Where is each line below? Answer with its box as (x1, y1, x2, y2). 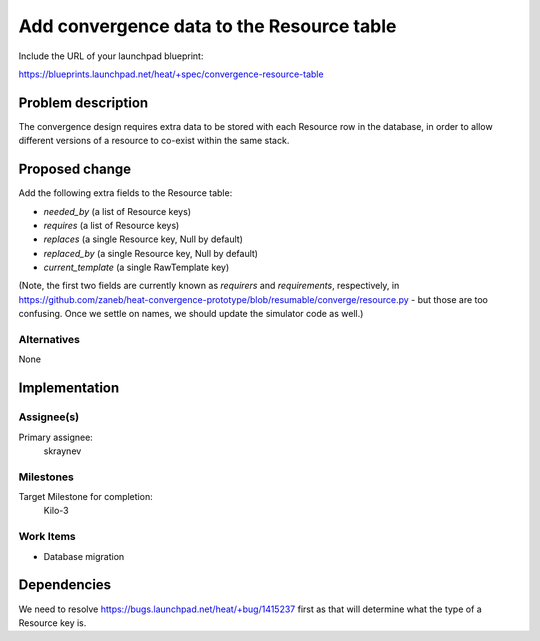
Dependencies (18, 576, 112, 594)
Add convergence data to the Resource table (18, 15, 397, 37)
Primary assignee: (18, 431, 94, 443)
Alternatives (18, 333, 80, 347)
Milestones (18, 470, 74, 484)
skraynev (43, 445, 82, 457)
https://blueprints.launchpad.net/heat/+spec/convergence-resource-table (18, 68, 324, 80)
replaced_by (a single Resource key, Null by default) (43, 247, 259, 259)
